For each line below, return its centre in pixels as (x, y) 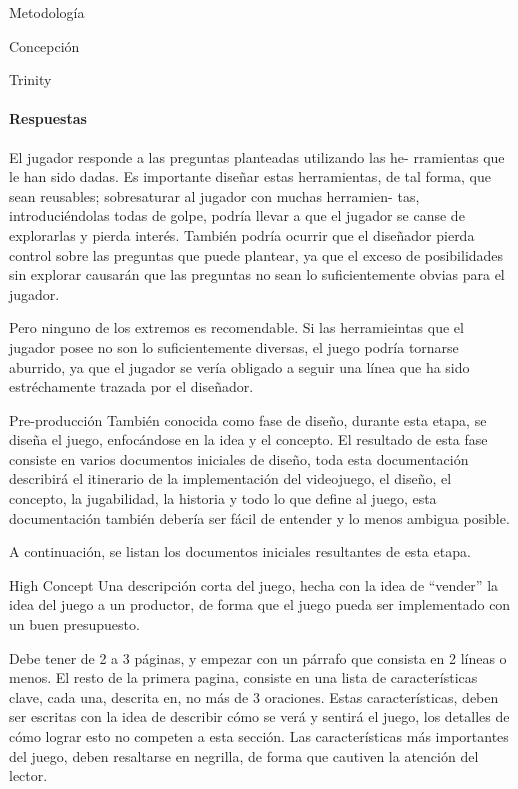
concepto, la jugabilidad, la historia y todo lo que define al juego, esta (223, 498)
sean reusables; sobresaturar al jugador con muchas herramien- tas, (214, 195)
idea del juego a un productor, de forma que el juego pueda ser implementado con (260, 604)
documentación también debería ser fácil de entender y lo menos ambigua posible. (259, 517)
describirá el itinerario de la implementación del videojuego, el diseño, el (230, 478)
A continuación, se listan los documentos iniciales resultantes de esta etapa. (240, 551)
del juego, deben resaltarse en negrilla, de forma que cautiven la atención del (244, 755)
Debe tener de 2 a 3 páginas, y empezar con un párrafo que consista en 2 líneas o (258, 657)
